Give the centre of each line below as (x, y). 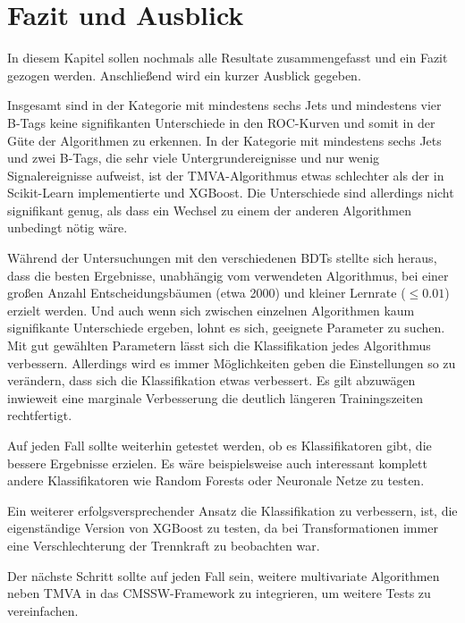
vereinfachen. (43, 610)
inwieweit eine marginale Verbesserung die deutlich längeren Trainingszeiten (216, 397)
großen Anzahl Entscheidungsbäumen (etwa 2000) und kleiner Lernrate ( (207, 293)
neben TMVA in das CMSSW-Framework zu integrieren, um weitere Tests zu (219, 593)
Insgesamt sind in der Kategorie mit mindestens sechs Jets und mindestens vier (224, 105)
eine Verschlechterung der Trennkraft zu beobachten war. (164, 545)
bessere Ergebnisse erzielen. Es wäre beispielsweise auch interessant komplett (217, 463)
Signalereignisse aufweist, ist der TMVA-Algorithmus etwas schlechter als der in (226, 175)
